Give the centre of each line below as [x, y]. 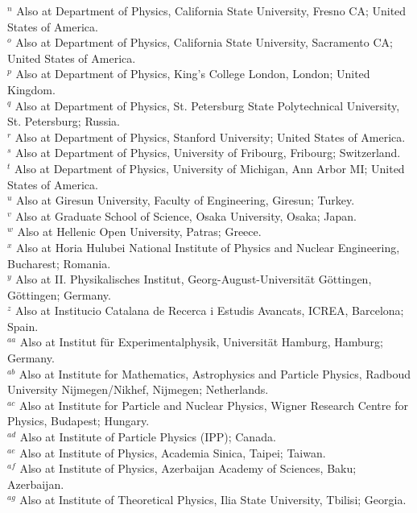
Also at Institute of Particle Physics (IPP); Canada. [148, 437]
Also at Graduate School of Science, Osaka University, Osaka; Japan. [186, 215]
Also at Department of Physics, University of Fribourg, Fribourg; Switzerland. [208, 153]
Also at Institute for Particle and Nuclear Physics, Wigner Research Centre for [213, 405]
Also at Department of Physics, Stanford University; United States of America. [210, 137]
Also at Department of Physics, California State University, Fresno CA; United [211, 10]
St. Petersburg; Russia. [64, 121]
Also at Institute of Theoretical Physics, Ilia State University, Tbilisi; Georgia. [213, 500]
